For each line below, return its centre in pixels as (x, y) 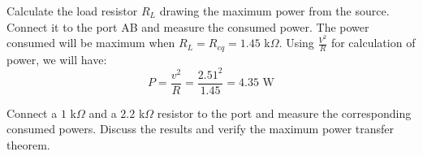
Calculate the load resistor (72, 11)
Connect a (32, 113)
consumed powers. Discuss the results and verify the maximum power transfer (201, 129)
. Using (296, 43)
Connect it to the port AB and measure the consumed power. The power (188, 26)
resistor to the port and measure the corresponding (284, 113)
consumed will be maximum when (91, 43)
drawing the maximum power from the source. (274, 11)
